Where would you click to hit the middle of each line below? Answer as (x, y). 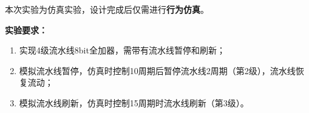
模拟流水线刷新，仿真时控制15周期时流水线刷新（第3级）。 (134, 102)
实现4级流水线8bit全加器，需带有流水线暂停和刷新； (122, 50)
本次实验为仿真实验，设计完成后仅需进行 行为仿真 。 (107, 9)
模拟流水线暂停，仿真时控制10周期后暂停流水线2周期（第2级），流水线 (157, 70)
